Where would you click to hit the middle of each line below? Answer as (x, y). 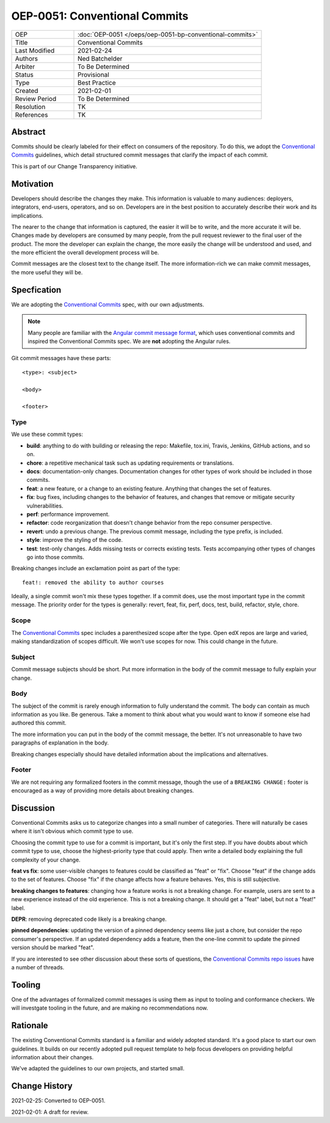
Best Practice (97, 83)
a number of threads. (38, 967)
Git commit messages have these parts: (61, 358)
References (31, 115)
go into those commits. (56, 557)
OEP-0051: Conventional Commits (100, 16)
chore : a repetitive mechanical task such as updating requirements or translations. (130, 463)
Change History (42, 1086)
